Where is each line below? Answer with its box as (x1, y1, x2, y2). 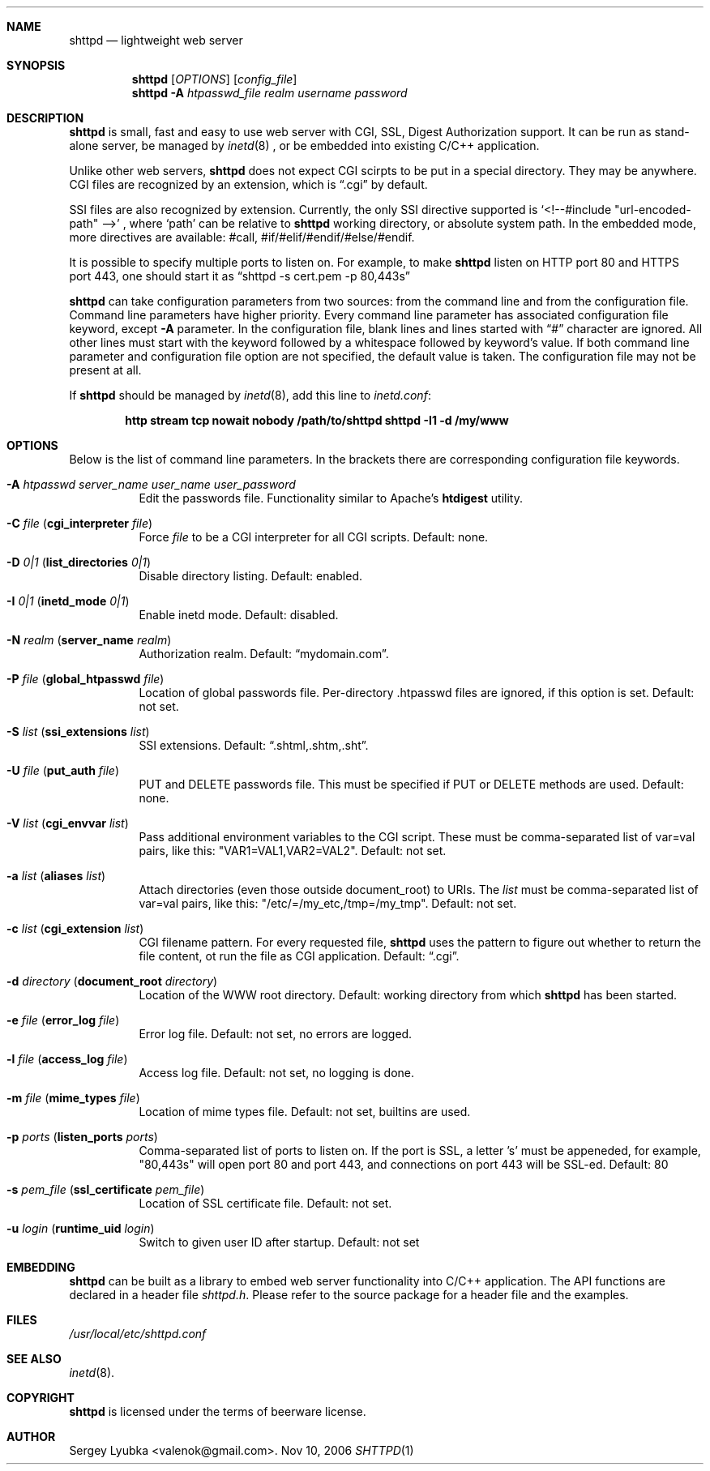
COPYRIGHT (6, 1391, 75, 1405)
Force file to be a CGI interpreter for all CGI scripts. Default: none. (139, 530, 489, 544)
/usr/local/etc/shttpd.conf (69, 1327, 207, 1341)
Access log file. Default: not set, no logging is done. (139, 1066, 415, 1080)
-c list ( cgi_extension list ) (6, 922, 144, 935)
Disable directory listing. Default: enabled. (139, 569, 363, 583)
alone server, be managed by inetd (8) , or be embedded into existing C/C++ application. (69, 139, 540, 152)
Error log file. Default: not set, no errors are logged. (139, 1027, 413, 1041)
